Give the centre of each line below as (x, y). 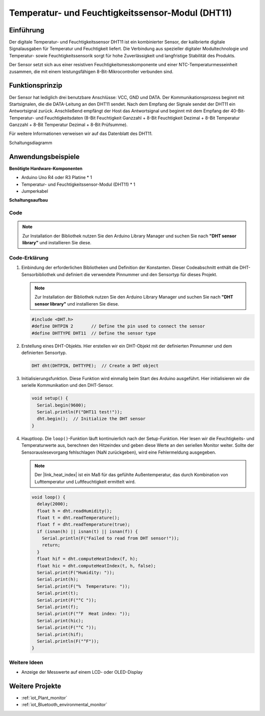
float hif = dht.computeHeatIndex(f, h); (88, 559)
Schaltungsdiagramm (31, 143)
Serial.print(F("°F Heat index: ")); (83, 614)
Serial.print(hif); (60, 634)
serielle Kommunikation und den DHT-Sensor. (67, 385)
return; (51, 545)
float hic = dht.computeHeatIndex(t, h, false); (97, 566)
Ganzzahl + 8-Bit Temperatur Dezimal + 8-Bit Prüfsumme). (68, 125)
